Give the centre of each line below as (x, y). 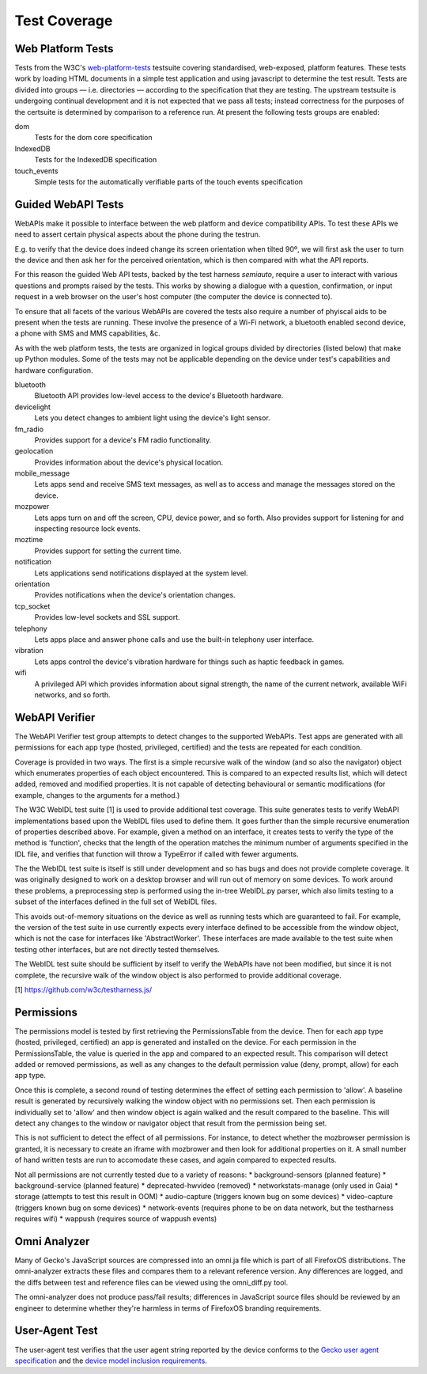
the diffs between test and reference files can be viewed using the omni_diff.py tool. (151, 1282)
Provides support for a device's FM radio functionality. (123, 440)
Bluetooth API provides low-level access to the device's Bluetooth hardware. (159, 396)
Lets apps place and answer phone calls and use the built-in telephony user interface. (174, 639)
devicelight (33, 407)
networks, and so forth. (72, 695)
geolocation (34, 451)
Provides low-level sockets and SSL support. (108, 617)
